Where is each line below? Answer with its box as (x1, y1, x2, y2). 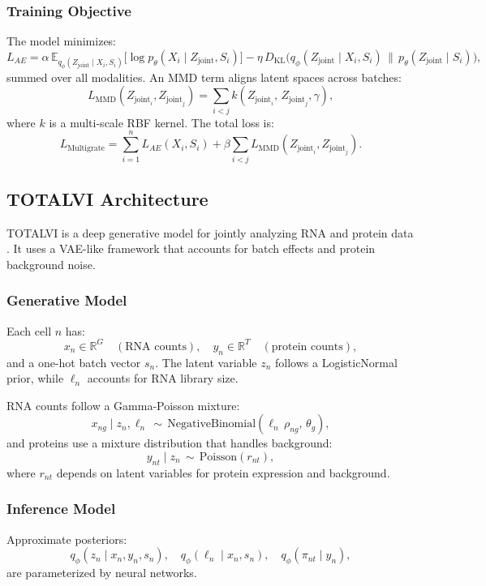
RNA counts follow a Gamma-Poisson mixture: (6, 396, 240, 413)
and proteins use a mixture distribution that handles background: (6, 434, 333, 451)
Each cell (6, 322, 52, 339)
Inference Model (6, 498, 116, 519)
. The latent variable (155, 353, 257, 370)
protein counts (271, 340, 343, 353)
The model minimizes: (6, 32, 117, 49)
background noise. (6, 255, 96, 272)
